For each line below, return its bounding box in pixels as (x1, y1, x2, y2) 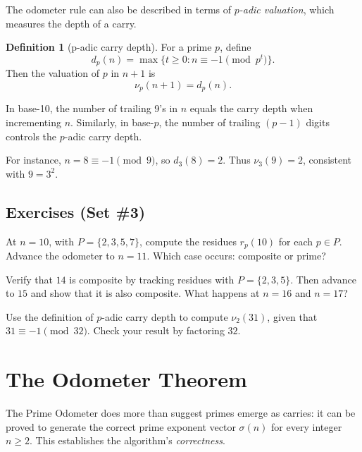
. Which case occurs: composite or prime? (146, 248, 326, 262)
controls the (6, 128, 57, 143)
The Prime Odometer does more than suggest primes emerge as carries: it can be (6, 405, 356, 420)
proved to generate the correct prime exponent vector (6, 419, 236, 434)
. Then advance (290, 271, 356, 286)
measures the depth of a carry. (6, 16, 137, 30)
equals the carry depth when (189, 101, 313, 116)
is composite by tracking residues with (69, 271, 235, 286)
